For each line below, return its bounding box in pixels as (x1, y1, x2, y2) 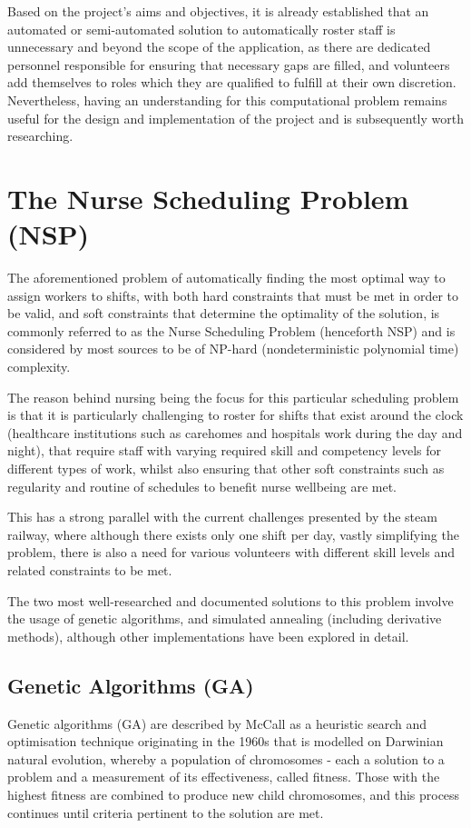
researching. (7, 126, 74, 145)
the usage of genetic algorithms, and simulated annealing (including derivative (7, 609, 442, 628)
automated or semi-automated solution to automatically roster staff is (7, 19, 396, 38)
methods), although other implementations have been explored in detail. (7, 626, 409, 645)
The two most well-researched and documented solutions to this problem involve (7, 591, 454, 610)
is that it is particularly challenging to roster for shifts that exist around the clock (7, 405, 464, 424)
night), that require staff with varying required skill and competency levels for (7, 441, 442, 460)
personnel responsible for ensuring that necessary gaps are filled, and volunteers (7, 55, 450, 74)
